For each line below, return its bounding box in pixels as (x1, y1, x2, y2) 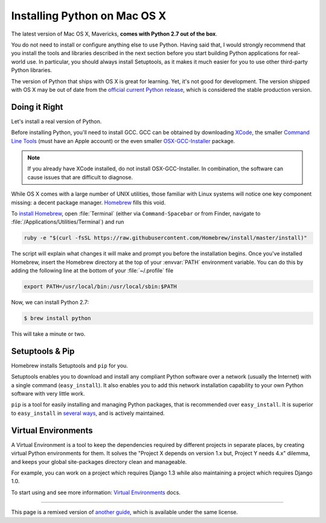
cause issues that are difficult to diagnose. (27, 173, 133, 181)
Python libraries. (11, 66, 53, 74)
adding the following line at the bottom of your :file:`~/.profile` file (11, 267, 174, 274)
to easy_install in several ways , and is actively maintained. (11, 409, 165, 417)
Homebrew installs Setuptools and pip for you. (11, 362, 128, 369)
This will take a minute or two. (11, 330, 86, 338)
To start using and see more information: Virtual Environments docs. (11, 489, 181, 496)
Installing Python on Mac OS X (11, 9, 167, 22)
